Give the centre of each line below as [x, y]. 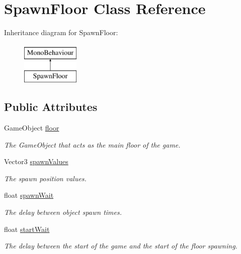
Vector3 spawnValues [36, 161]
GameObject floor [32, 128]
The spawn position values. [45, 178]
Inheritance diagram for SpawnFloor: [61, 32]
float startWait [27, 229]
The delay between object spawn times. [63, 212]
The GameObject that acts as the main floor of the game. [92, 144]
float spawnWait [29, 195]
